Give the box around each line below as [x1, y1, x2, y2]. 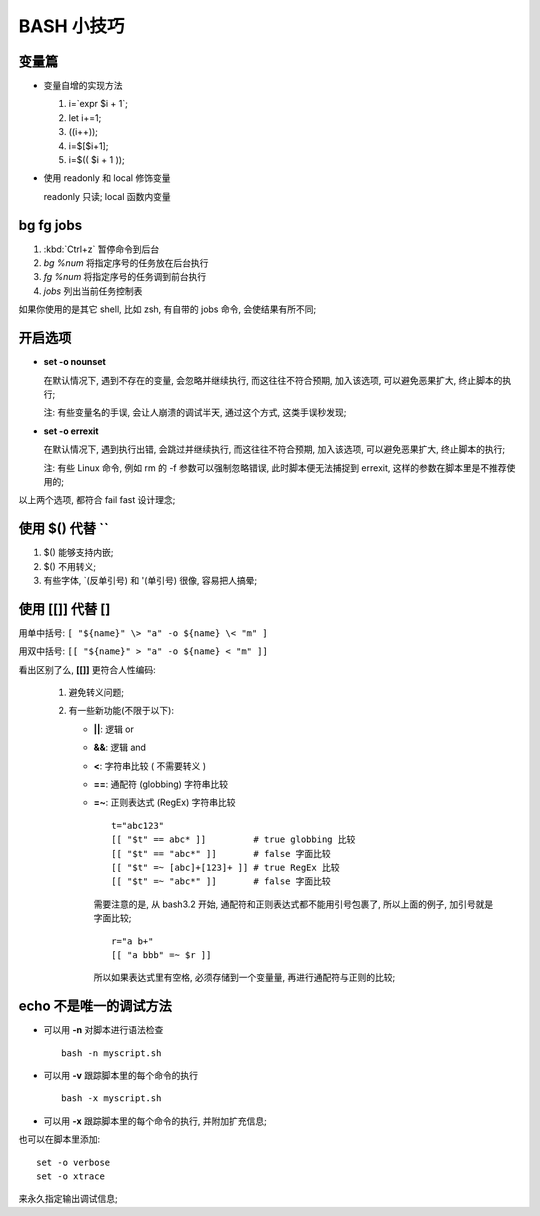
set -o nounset [43, 356, 107, 368]
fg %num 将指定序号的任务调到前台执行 [43, 271, 207, 283]
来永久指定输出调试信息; [18, 1193, 119, 1205]
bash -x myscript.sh [61, 1093, 162, 1104]
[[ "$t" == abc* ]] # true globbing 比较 [111, 834, 356, 845]
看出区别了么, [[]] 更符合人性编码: [18, 663, 157, 675]
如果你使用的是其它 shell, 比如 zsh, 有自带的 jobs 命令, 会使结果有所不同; [18, 303, 317, 315]
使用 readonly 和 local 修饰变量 [43, 172, 171, 184]
